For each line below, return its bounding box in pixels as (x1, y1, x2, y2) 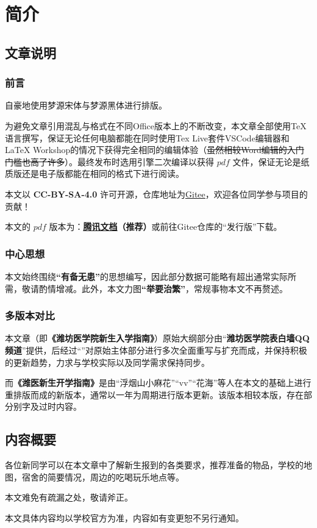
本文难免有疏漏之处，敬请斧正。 (5, 491, 133, 504)
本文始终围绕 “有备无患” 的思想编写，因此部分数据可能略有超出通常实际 (5, 269, 288, 282)
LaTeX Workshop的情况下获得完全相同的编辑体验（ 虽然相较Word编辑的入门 (5, 143, 304, 156)
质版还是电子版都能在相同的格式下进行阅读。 (5, 167, 184, 180)
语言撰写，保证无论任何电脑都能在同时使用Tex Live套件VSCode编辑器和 (5, 131, 290, 144)
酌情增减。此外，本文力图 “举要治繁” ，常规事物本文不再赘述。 (38, 282, 288, 294)
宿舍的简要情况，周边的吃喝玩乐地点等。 (21, 470, 184, 483)
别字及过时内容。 (13, 400, 82, 413)
